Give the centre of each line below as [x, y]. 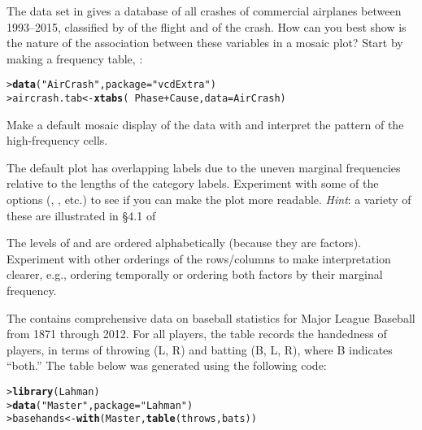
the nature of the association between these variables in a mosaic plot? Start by [205, 43]
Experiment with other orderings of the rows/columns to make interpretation [199, 258]
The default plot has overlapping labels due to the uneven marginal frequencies [204, 167]
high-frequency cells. [57, 140]
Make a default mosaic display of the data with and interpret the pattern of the [205, 124]
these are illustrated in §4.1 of [81, 215]
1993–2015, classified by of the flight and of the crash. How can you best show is [207, 26]
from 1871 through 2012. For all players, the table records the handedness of [197, 334]
